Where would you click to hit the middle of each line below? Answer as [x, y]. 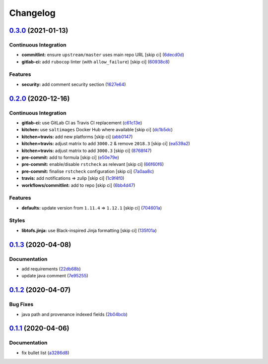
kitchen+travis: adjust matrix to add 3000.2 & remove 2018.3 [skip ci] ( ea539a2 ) [106, 144]
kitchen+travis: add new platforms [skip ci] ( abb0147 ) [77, 137]
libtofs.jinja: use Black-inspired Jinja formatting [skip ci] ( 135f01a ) [89, 230]
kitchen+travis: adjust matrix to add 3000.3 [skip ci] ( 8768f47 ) [87, 151]
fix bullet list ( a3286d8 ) [45, 353]
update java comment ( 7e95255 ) [55, 276]
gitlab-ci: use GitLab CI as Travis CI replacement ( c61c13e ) [82, 123]
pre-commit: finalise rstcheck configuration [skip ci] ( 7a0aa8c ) [88, 171]
